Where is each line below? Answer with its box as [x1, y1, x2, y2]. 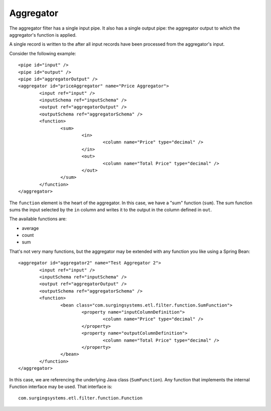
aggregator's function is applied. [9, 32, 77, 38]
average [22, 225, 39, 231]
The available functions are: [9, 216, 67, 222]
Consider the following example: [9, 50, 76, 56]
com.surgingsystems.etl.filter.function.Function [18, 395, 143, 401]
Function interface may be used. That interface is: [9, 383, 112, 389]
